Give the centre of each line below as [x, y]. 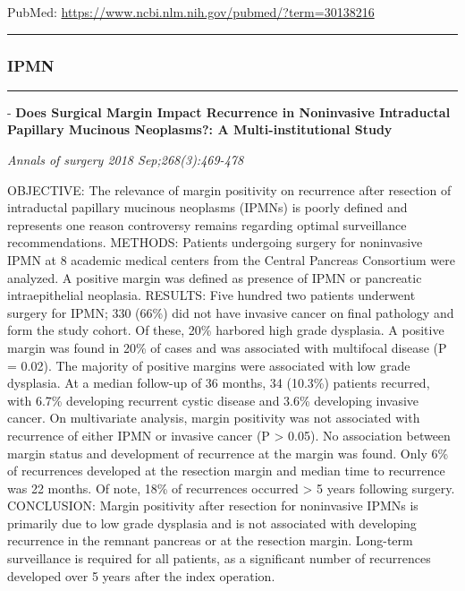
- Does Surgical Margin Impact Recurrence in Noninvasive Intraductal [229, 111]
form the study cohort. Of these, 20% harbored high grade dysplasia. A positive [226, 330]
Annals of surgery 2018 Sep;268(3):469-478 [126, 159]
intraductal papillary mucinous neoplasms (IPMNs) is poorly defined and [207, 207]
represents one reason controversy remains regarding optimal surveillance [207, 224]
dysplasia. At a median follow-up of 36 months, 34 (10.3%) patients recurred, [219, 383]
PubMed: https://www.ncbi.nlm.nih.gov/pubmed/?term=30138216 [191, 12]
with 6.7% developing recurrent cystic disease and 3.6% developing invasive [213, 400]
